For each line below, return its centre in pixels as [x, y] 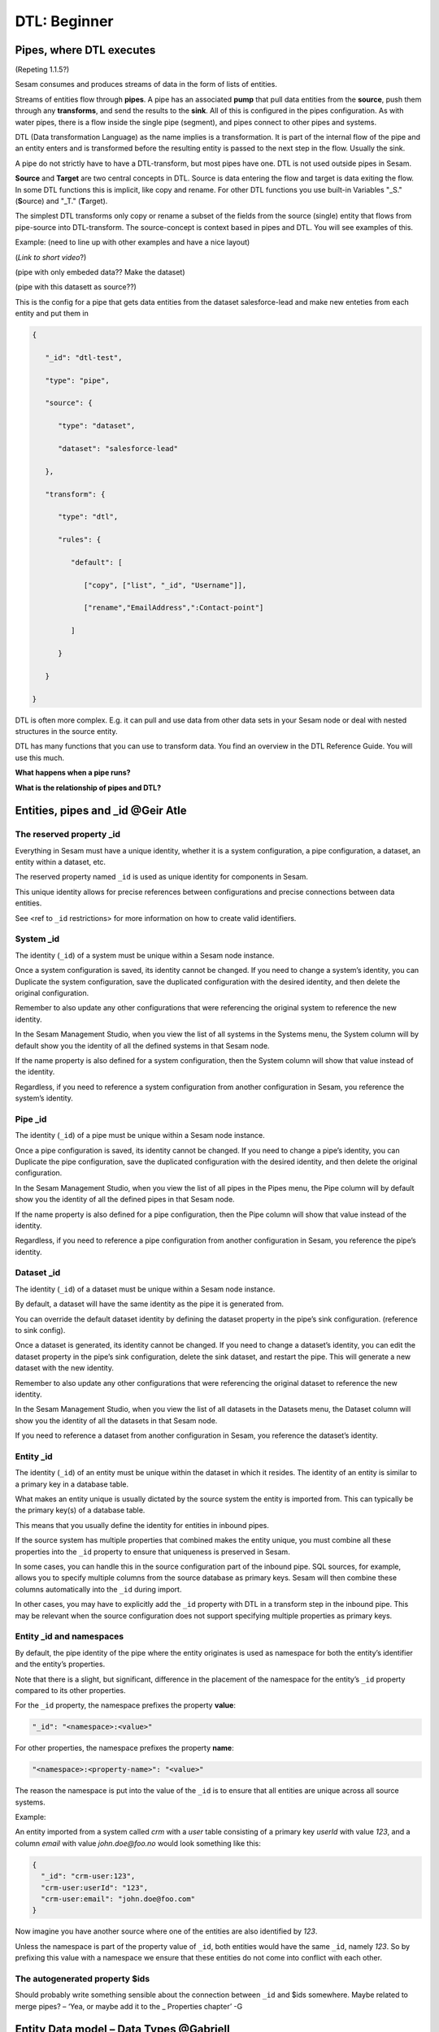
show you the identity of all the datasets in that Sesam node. [116, 1420]
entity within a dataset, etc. [60, 862]
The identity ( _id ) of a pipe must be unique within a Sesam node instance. [140, 1135]
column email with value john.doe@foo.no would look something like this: [138, 1843]
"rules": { [80, 540]
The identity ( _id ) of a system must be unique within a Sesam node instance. [145, 955]
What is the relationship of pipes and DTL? [88, 788]
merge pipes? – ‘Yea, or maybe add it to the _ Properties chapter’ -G [129, 2006]
